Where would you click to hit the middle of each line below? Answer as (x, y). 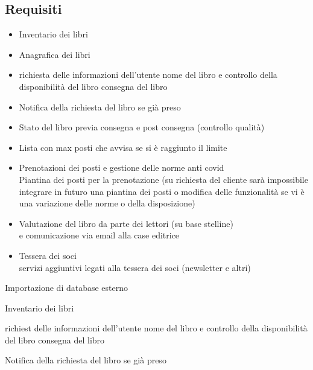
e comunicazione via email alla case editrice (99, 235)
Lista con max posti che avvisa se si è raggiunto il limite (123, 147)
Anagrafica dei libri (55, 54)
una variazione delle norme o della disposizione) (107, 203)
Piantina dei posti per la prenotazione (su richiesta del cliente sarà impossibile (163, 179)
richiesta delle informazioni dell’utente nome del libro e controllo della (148, 75)
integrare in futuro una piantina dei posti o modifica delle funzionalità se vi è (162, 191)
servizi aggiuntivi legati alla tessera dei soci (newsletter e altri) (135, 267)
